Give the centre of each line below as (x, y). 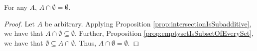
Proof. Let (19, 23)
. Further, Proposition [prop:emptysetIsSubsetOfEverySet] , (164, 33)
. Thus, (85, 42)
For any (16, 7)
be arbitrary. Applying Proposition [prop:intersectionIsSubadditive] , (148, 23)
